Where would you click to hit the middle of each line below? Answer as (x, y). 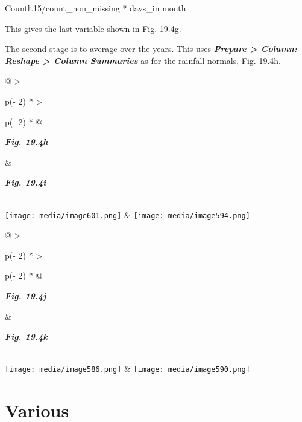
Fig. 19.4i (26, 182)
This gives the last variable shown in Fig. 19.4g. (93, 28)
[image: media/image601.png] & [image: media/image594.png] (127, 214)
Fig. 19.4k (26, 336)
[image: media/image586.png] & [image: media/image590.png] (127, 368)
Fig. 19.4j (26, 295)
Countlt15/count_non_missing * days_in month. (97, 8)
